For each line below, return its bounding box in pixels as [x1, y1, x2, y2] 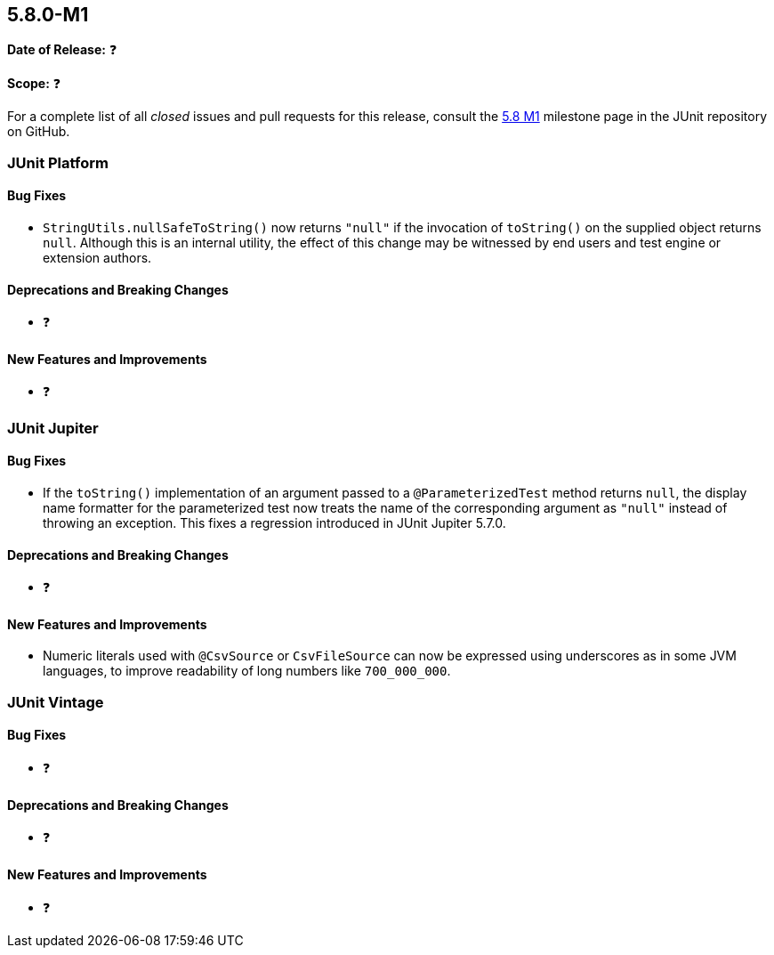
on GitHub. [7, 124, 70, 140]
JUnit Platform [7, 153, 109, 172]
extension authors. [43, 250, 152, 266]
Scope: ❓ [7, 76, 61, 92]
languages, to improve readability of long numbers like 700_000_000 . [43, 663, 451, 679]
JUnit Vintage [7, 692, 104, 711]
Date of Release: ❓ [7, 42, 117, 58]
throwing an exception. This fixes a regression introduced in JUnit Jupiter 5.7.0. [43, 515, 506, 531]
